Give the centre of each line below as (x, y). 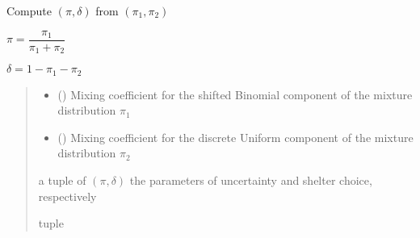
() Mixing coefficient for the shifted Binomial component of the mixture (235, 94)
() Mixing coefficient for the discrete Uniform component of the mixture (235, 137)
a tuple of (62, 180)
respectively (67, 196)
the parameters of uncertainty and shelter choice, (251, 180)
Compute (29, 10)
